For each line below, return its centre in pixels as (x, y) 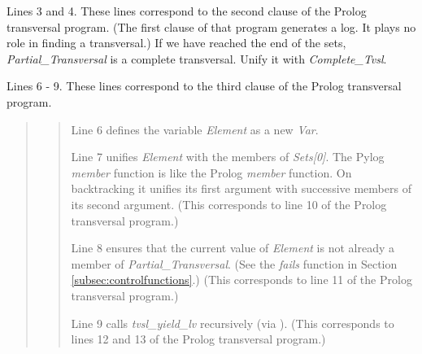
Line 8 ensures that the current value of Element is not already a (233, 248)
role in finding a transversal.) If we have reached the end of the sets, (176, 43)
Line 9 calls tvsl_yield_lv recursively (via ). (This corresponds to (233, 323)
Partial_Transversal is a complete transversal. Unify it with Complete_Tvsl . (197, 58)
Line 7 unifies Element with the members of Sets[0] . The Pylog (228, 157)
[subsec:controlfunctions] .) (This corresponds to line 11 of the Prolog (241, 280)
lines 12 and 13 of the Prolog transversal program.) (198, 339)
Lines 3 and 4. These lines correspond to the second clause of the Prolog (187, 11)
